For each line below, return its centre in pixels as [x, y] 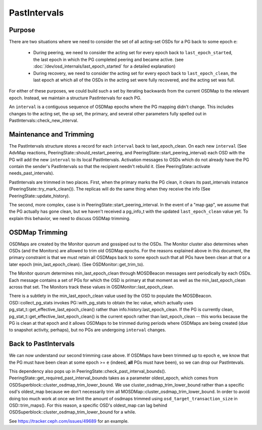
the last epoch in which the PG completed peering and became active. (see [108, 59]
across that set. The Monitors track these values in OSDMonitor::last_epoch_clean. [91, 287]
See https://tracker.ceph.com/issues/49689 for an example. [69, 421]
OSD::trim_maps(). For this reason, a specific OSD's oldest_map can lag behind [88, 405]
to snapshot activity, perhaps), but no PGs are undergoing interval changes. [88, 330]
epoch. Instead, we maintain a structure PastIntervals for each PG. [75, 98]
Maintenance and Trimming [51, 134]
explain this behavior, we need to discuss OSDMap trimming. [70, 218]
